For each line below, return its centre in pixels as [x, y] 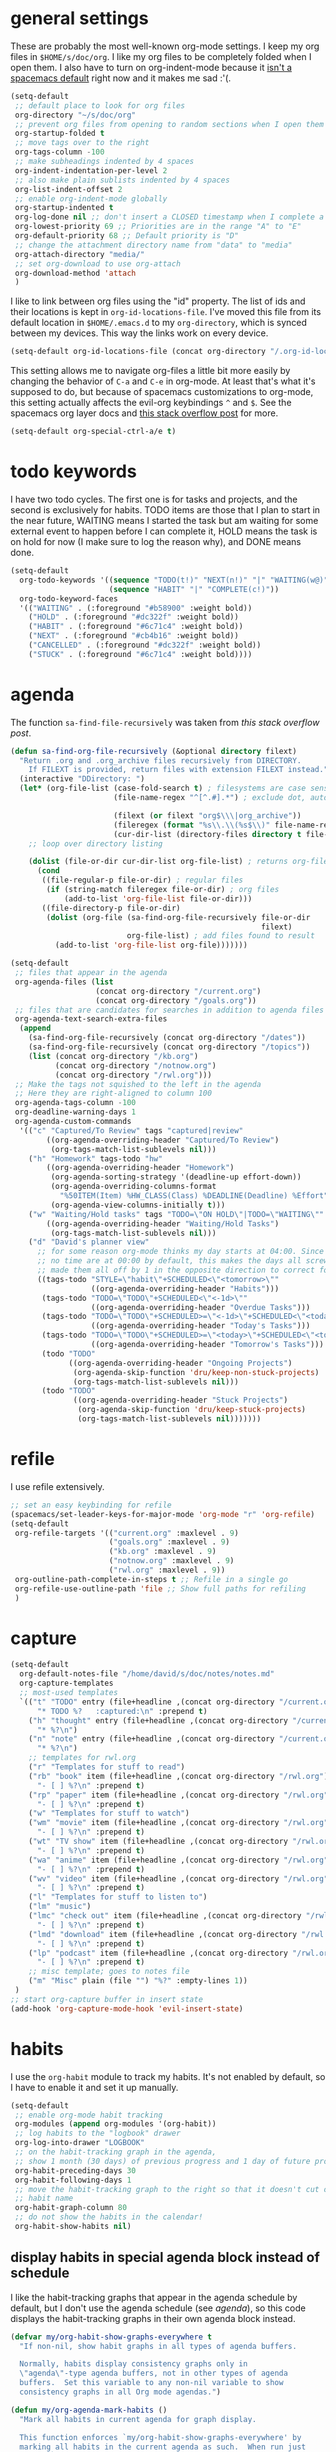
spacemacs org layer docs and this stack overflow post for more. [144, 413]
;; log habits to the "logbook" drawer [98, 2133]
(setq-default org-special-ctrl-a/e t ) [93, 432]
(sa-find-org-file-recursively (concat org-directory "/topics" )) [169, 1047]
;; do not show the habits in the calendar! [108, 2217]
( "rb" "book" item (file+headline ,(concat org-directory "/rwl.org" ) [178, 1776]
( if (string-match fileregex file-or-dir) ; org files [163, 890]
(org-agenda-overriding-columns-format [133, 1187]
